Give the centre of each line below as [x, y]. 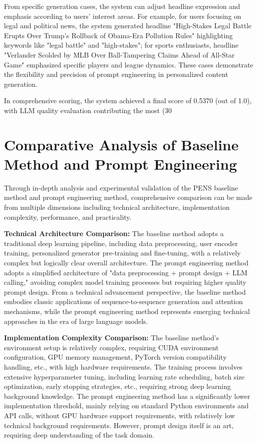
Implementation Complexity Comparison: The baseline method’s [112, 338]
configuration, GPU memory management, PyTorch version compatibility [115, 357]
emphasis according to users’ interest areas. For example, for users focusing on [123, 16]
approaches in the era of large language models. [76, 321]
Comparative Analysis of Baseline [121, 144]
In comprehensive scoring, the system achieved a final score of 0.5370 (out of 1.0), [128, 100]
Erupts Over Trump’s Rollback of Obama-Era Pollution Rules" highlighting [119, 35]
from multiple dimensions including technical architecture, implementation [117, 207]
